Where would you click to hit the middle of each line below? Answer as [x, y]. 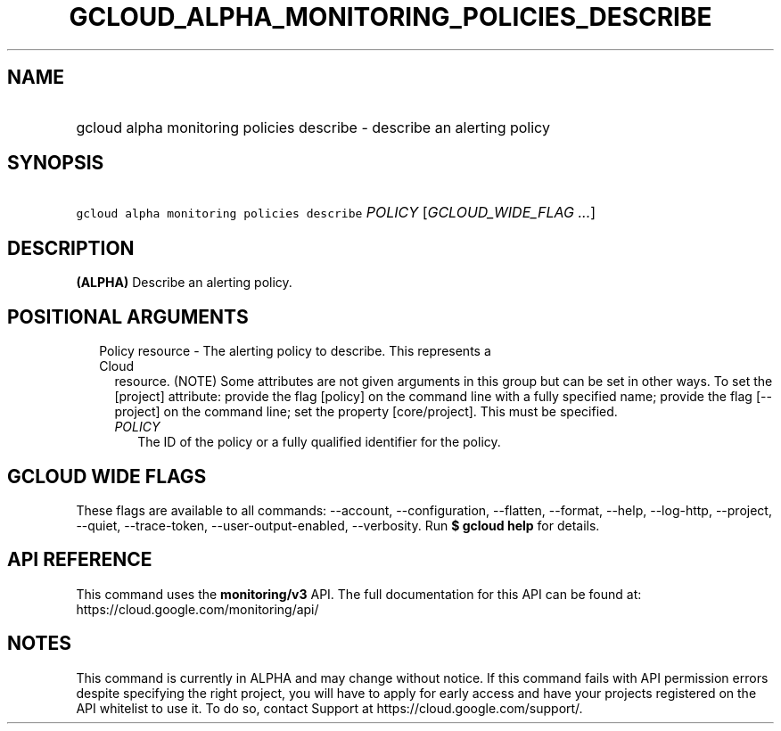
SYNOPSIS [56, 163]
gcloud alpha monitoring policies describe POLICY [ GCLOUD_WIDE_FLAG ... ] [336, 213]
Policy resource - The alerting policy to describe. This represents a [295, 351]
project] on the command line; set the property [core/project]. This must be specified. [366, 412]
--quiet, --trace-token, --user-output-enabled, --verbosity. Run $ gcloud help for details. [338, 525]
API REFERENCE [80, 560]
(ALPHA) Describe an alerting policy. [184, 283]
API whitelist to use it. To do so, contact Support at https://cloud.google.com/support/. [329, 708]
